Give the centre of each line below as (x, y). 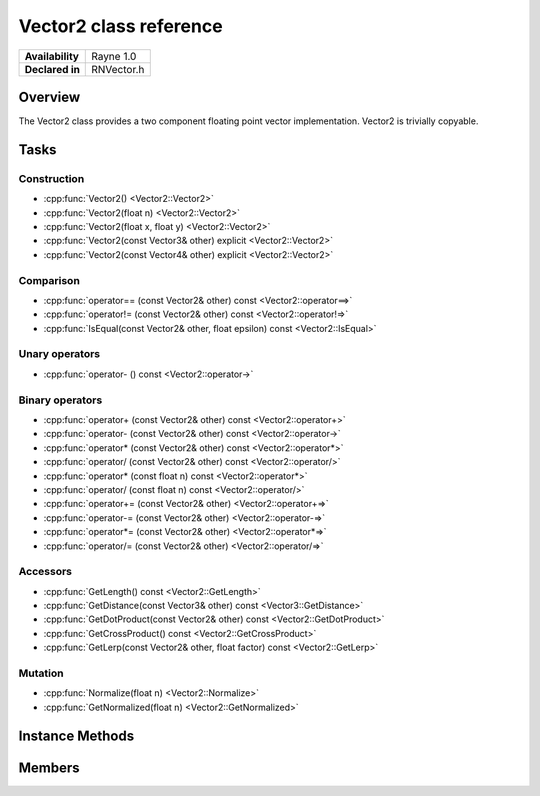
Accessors (45, 572)
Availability (52, 56)
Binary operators (60, 400)
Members (49, 767)
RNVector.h (118, 69)
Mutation (41, 673)
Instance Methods (76, 735)
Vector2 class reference (121, 26)
